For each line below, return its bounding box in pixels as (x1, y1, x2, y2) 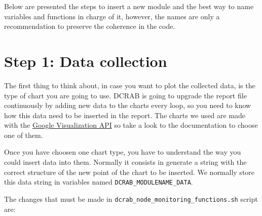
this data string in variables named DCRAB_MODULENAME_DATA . (4, 176, 193, 187)
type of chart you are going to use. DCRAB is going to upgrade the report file (4, 90, 247, 100)
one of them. (4, 129, 43, 140)
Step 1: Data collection (4, 50, 167, 71)
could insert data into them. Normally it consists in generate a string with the (4, 157, 247, 167)
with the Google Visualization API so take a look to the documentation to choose (4, 120, 258, 130)
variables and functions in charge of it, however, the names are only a (4, 11, 220, 21)
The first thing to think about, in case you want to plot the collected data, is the (4, 80, 255, 90)
